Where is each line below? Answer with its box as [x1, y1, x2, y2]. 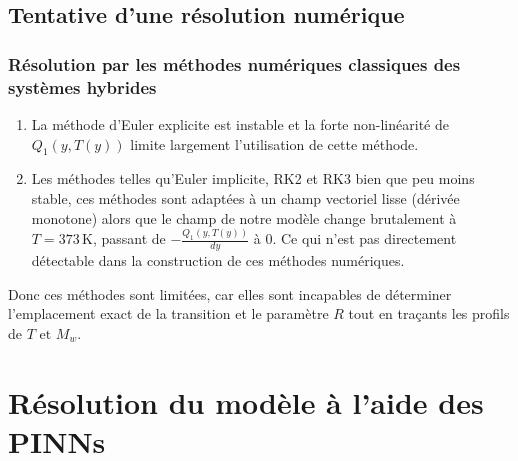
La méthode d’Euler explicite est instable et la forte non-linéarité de [31, 113, 449, 134]
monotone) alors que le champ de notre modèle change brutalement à [31, 207, 457, 228]
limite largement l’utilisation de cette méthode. [130, 133, 419, 154]
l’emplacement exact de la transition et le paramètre [8, 303, 329, 324]
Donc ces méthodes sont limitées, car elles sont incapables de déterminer [8, 283, 452, 304]
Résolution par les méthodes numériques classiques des [8, 51, 461, 76]
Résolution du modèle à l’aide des [8, 381, 484, 422]
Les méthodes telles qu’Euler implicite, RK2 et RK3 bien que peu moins [31, 168, 475, 189]
